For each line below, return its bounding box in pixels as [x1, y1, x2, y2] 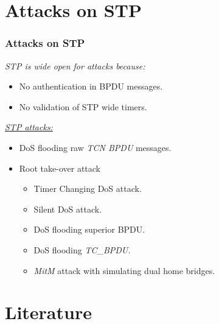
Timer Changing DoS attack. [33, 182, 142, 195]
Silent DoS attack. [33, 202, 102, 215]
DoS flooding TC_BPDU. [33, 243, 131, 256]
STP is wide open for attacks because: [5, 59, 145, 72]
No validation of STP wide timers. [19, 100, 147, 113]
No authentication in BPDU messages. [19, 80, 163, 93]
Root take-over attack [19, 161, 101, 174]
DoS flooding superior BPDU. [33, 223, 145, 236]
